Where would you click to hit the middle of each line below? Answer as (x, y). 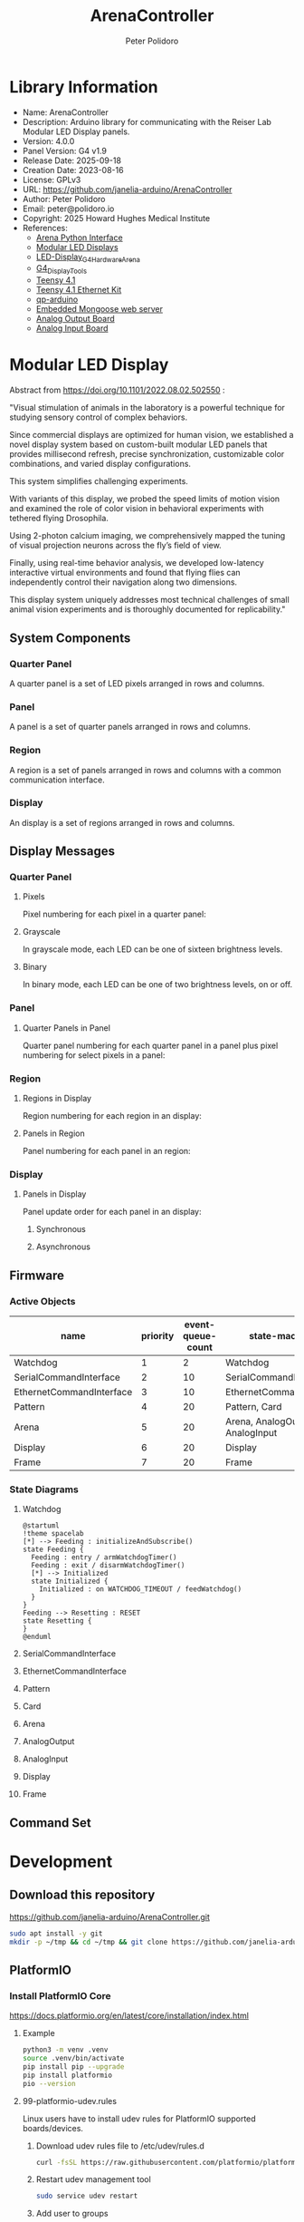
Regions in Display (57, 1099)
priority (158, 1336)
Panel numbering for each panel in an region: (107, 1151)
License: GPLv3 (52, 180)
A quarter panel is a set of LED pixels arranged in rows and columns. (137, 683)
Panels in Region (53, 1133)
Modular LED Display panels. (76, 131)
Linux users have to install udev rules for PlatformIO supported (139, 2119)
